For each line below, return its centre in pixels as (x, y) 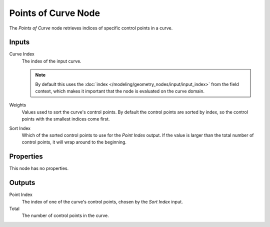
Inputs (19, 42)
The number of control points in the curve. (65, 215)
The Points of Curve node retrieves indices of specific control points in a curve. (91, 28)
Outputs (22, 183)
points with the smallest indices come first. (66, 119)
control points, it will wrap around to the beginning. (74, 142)
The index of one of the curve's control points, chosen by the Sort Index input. (102, 201)
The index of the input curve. (52, 61)
